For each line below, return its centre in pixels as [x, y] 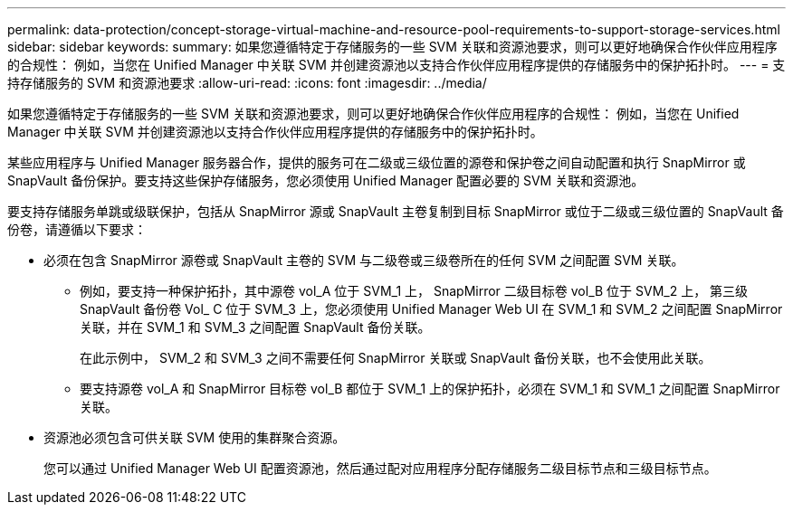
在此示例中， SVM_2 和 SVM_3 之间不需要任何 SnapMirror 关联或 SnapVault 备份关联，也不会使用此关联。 [396, 358]
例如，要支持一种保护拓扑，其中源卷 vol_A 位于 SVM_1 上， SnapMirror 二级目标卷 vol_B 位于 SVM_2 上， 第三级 [414, 291]
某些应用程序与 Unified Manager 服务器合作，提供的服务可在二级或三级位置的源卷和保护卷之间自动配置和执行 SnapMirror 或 [377, 162]
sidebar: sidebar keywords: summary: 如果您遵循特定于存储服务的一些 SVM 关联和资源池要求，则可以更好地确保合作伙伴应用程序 [392, 47]
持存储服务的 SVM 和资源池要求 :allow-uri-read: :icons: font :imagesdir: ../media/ [247, 83]
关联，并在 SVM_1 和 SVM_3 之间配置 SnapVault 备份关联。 [255, 327]
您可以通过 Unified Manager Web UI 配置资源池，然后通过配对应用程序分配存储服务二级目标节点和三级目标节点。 [380, 468]
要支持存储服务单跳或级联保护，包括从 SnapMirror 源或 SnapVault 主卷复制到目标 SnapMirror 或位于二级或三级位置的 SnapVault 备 [396, 211]
